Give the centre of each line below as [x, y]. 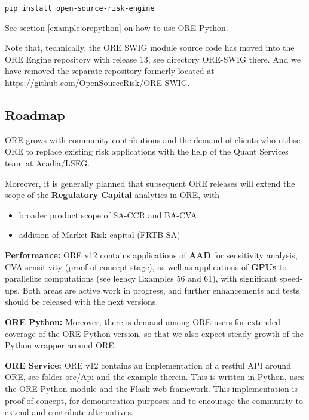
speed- [291, 278]
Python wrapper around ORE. [61, 345]
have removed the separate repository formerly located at [110, 71]
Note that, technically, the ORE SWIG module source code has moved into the [150, 47]
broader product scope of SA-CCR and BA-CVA [108, 214]
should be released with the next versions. [82, 302]
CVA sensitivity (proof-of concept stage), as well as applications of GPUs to [146, 266]
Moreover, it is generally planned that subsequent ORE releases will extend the [150, 183]
